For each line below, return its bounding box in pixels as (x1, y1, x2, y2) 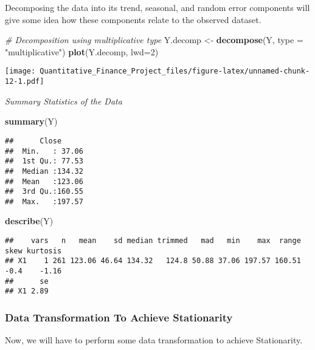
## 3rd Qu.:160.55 (5, 187, 83, 196)
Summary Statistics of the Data (5, 94, 122, 107)
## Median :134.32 (5, 166, 83, 176)
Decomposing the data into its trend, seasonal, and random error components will (5, 1, 310, 13)
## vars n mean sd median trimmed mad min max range (5, 236, 301, 245)
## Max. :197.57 (5, 197, 83, 206)
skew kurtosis (5, 246, 62, 255)
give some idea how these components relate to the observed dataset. (5, 13, 261, 26)
